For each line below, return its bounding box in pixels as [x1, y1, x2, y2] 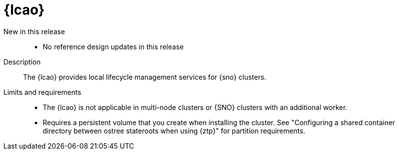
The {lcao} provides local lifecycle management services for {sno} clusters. [23, 72, 267, 81]
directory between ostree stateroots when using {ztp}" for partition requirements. [43, 126, 305, 135]
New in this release [3, 27, 65, 36]
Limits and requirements [3, 88, 81, 96]
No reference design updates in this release [43, 42, 184, 51]
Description [3, 57, 41, 66]
